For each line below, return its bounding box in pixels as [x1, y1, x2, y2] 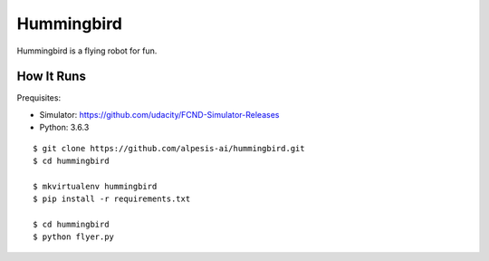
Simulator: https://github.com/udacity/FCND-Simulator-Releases [39, 109, 280, 120]
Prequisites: [16, 92, 62, 103]
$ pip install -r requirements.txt [33, 194, 191, 204]
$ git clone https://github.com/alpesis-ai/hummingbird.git [33, 143, 305, 153]
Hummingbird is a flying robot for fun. [16, 45, 158, 56]
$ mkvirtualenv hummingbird [33, 181, 158, 191]
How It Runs [16, 69, 86, 84]
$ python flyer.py [33, 232, 115, 242]
